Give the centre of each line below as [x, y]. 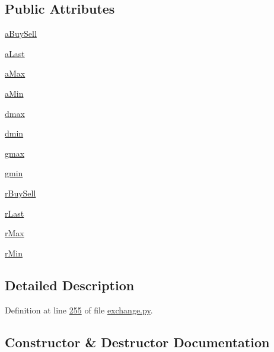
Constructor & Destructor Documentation [137, 342]
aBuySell [21, 34]
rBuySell [20, 193]
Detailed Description [70, 285]
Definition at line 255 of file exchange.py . [79, 310]
